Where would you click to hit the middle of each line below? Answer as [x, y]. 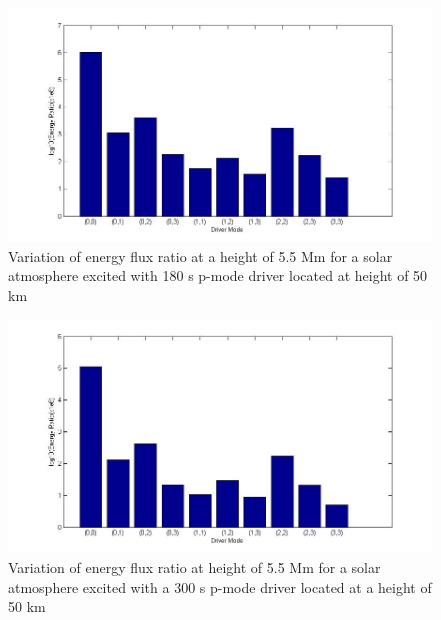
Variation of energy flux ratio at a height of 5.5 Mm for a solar [200, 255]
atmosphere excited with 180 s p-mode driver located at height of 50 [218, 275]
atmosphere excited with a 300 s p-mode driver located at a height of [220, 586]
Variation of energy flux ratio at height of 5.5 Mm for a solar [194, 567]
